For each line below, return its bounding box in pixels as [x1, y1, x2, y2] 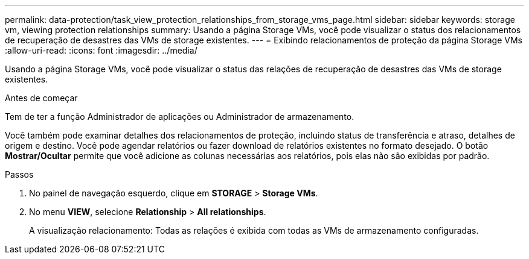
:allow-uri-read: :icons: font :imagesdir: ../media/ [5, 45, 197, 55]
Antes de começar [5, 93, 78, 103]
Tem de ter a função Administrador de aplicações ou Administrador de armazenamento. [5, 111, 354, 122]
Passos [5, 169, 34, 179]
